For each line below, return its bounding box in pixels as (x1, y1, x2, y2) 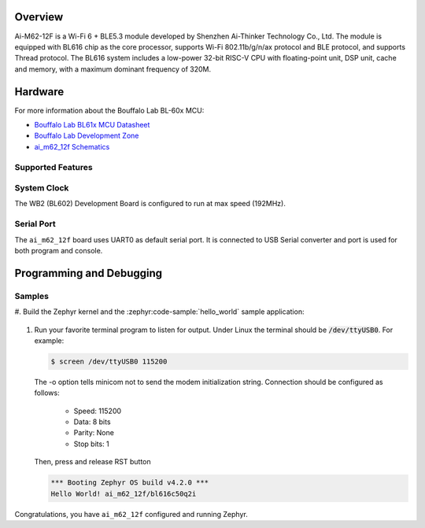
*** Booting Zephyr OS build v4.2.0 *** (50, 478, 209, 487)
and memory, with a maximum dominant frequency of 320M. (14, 64, 212, 74)
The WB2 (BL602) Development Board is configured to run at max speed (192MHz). (14, 199, 286, 209)
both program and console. (14, 246, 103, 255)
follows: (34, 388, 60, 397)
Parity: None (73, 428, 114, 438)
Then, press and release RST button (34, 457, 151, 467)
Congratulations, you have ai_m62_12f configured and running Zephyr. (14, 509, 248, 519)
